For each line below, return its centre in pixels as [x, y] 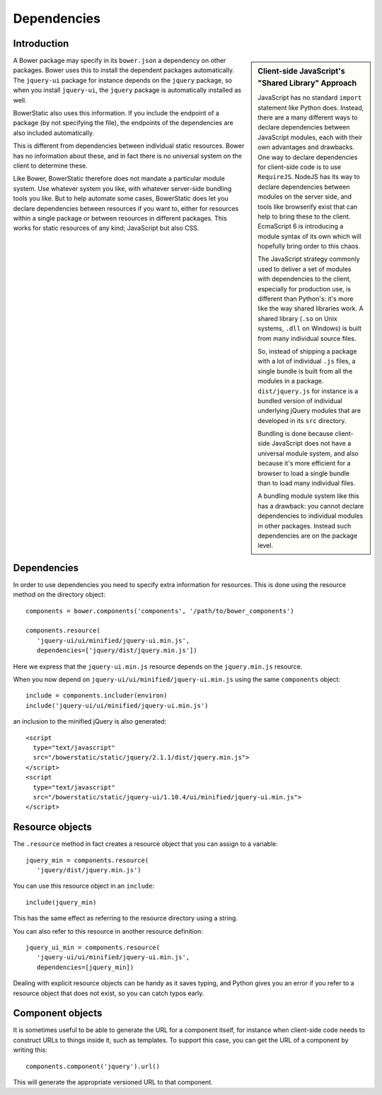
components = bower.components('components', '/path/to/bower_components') [160, 611]
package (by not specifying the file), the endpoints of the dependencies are [123, 123]
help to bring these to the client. [304, 216]
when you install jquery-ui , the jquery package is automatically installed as [127, 90]
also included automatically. [54, 133]
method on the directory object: [59, 595]
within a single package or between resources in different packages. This [120, 218]
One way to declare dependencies [308, 157]
